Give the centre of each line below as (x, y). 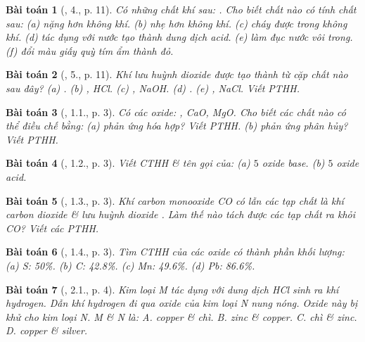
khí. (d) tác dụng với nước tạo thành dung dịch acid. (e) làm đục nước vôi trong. (179, 37)
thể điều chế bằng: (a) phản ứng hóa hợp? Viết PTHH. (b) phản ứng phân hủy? (177, 126)
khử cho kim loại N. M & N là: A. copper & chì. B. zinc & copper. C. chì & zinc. (181, 316)
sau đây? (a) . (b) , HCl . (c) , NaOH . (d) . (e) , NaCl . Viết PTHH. (153, 88)
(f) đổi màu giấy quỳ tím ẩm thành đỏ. (90, 50)
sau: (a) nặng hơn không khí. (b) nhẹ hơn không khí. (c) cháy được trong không (177, 23)
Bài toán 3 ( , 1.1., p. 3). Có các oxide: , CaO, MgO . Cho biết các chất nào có (176, 112)
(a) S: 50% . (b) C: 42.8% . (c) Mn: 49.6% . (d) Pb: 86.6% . (130, 265)
